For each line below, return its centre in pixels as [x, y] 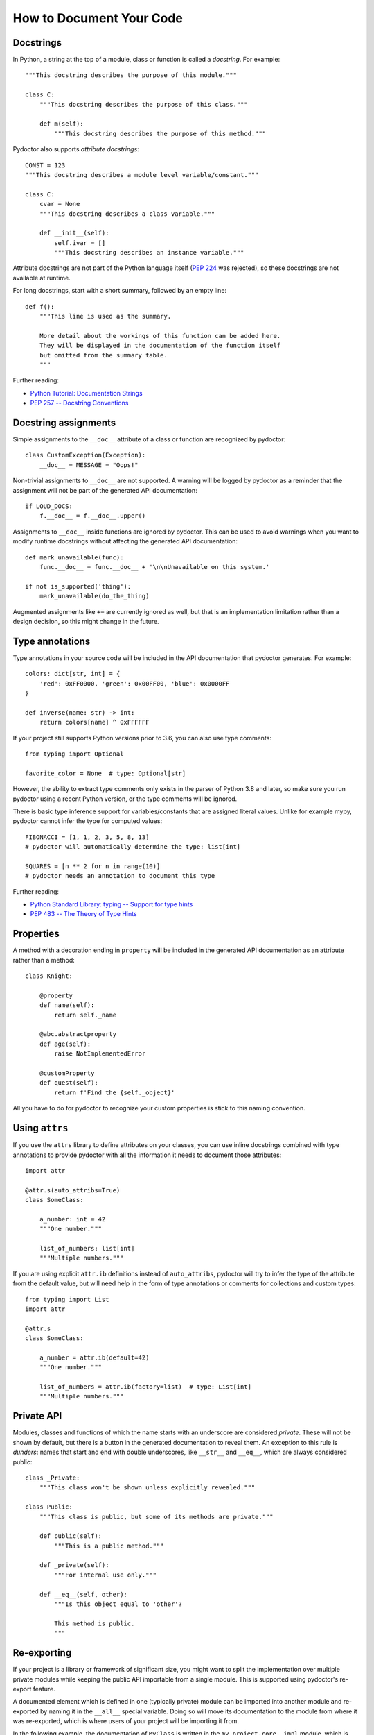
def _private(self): [74, 1565]
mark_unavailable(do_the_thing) [94, 596]
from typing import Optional [74, 754]
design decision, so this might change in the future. [86, 621]
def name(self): [67, 1005]
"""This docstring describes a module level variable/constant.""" [142, 175]
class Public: [49, 1507]
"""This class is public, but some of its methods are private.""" [156, 1517]
